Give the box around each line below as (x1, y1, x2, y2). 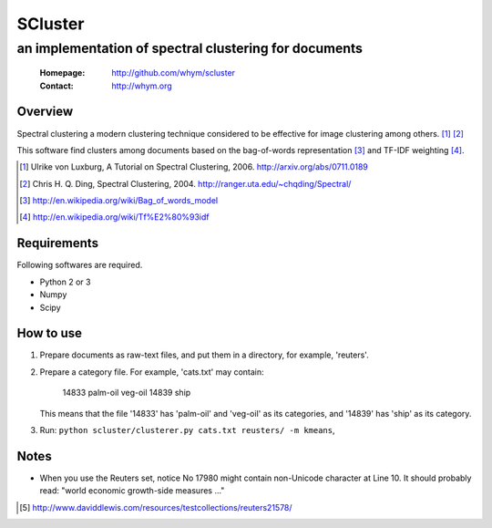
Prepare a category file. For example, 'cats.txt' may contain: (39, 366, 264, 378)
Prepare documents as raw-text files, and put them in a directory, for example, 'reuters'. (39, 349, 369, 360)
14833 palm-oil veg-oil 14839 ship (62, 388, 191, 399)
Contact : (39, 80, 75, 91)
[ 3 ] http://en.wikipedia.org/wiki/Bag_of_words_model (19, 195, 219, 206)
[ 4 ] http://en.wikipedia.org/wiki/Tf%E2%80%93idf (19, 212, 210, 223)
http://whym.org (111, 80, 172, 91)
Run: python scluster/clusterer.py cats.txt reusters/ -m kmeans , (39, 425, 336, 435)
